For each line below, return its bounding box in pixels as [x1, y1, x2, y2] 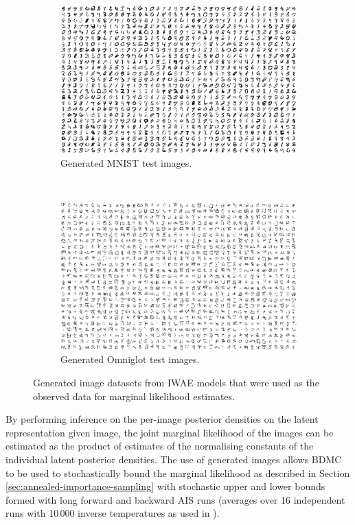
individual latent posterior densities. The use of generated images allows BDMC [5, 452, 342, 466]
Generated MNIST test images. [60, 155, 192, 170]
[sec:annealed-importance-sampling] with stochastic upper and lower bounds [5, 479, 325, 493]
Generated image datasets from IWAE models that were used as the [33, 375, 319, 389]
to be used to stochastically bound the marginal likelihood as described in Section [5, 465, 350, 480]
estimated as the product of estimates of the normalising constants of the [5, 439, 314, 453]
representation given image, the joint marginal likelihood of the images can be [5, 425, 334, 439]
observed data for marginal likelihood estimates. [33, 388, 235, 403]
